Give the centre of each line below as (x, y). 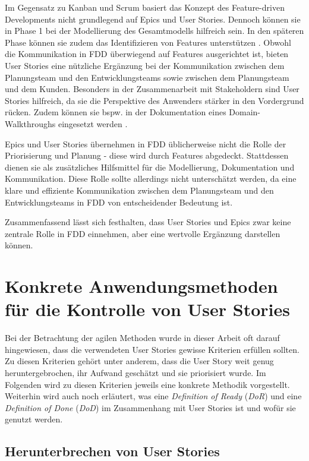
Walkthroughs (30, 123)
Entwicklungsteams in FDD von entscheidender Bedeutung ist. (119, 202)
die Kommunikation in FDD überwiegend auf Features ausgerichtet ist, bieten (147, 54)
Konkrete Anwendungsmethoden (141, 286)
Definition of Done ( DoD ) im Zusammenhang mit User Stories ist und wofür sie (150, 407)
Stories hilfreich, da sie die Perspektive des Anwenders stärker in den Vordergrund (154, 100)
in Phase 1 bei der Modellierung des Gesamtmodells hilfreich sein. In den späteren (154, 31)
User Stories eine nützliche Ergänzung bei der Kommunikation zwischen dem (145, 65)
